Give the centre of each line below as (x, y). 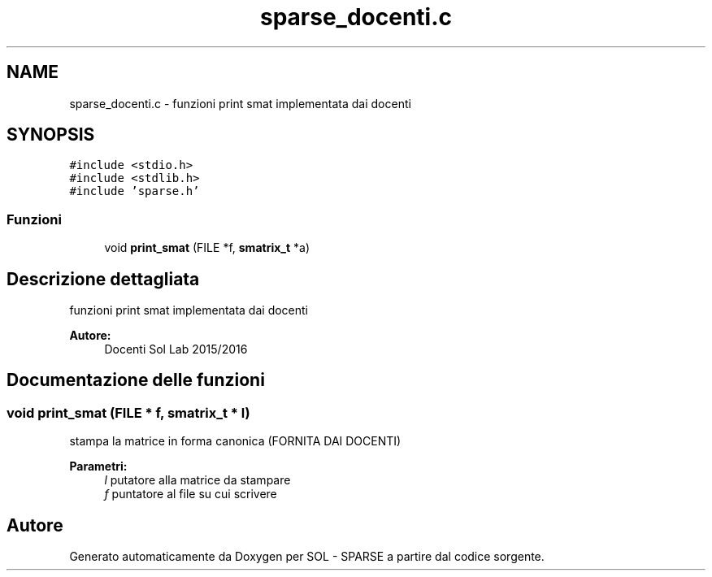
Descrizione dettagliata (103, 279)
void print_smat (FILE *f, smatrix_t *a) (207, 248)
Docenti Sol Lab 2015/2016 (176, 349)
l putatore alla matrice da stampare (198, 480)
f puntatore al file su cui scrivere (191, 494)
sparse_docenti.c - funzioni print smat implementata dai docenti (240, 103)
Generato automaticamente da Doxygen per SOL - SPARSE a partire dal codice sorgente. (307, 557)
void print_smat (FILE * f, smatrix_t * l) (128, 412)
